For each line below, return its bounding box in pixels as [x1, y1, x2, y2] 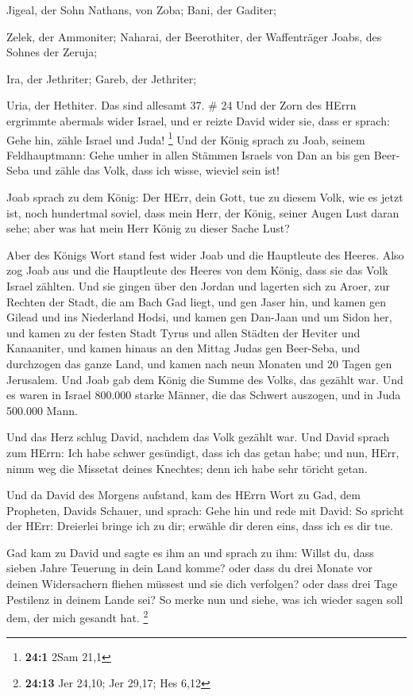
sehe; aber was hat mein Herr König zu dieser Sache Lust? [6, 220, 290, 236]
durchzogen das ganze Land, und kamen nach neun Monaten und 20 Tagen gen [6, 355, 392, 371]
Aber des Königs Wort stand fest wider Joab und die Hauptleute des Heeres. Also [6, 246, 404, 263]
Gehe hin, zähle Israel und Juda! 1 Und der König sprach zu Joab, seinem [6, 129, 365, 148]
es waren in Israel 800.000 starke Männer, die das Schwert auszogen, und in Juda [6, 386, 401, 403]
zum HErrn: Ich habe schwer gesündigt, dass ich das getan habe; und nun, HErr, [6, 444, 399, 460]
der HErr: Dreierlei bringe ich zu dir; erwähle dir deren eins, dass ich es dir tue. [6, 517, 393, 534]
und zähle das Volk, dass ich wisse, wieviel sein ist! [33, 162, 280, 179]
